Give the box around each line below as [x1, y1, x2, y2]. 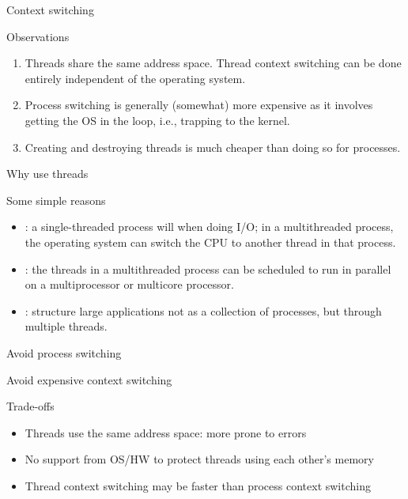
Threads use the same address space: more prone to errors [25, 424, 307, 440]
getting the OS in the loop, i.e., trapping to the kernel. [25, 112, 290, 128]
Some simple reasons [6, 191, 106, 208]
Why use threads [6, 165, 89, 182]
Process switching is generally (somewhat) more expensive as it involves [25, 96, 373, 113]
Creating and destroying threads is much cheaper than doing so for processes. [25, 138, 401, 155]
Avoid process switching [6, 344, 122, 361]
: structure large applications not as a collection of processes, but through [25, 302, 382, 319]
